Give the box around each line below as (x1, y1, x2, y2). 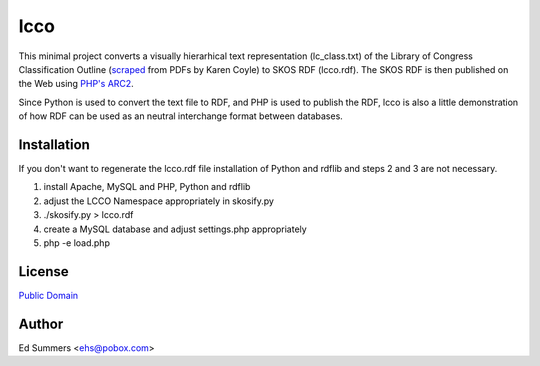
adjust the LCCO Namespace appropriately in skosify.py (43, 195, 275, 207)
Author (18, 315, 64, 332)
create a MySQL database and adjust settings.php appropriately (43, 223, 307, 235)
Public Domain (18, 289, 79, 301)
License (18, 263, 69, 280)
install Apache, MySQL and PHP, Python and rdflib (43, 181, 251, 193)
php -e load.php (43, 236, 110, 249)
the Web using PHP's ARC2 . (18, 78, 134, 90)
